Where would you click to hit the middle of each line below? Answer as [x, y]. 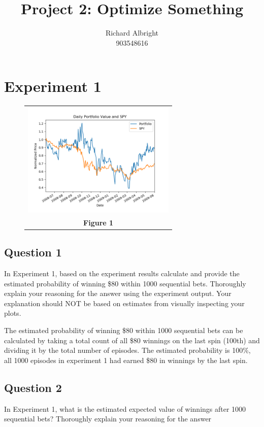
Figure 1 [98, 222]
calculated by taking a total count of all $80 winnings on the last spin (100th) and [132, 340]
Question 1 [33, 252]
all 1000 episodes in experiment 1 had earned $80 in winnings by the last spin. [126, 360]
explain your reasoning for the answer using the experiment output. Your [118, 293]
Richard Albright [132, 33]
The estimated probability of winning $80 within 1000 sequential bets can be [124, 330]
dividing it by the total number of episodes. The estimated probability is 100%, [127, 350]
